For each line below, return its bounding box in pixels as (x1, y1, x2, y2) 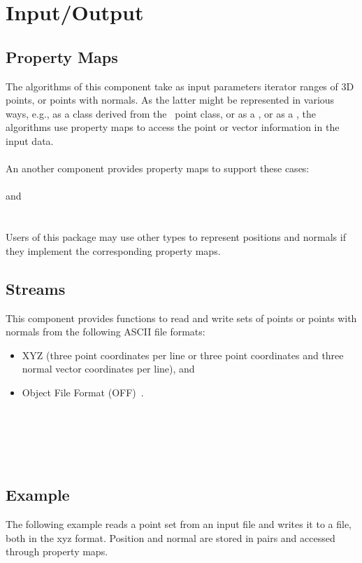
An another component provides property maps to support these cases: (6, 161, 310, 176)
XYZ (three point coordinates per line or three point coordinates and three (22, 347, 344, 362)
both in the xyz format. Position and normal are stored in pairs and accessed (6, 530, 335, 545)
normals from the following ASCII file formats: (6, 324, 205, 339)
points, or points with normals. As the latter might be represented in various (6, 92, 335, 107)
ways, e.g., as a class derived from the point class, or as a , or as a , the (6, 106, 317, 120)
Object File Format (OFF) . (22, 384, 144, 399)
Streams (6, 277, 66, 299)
